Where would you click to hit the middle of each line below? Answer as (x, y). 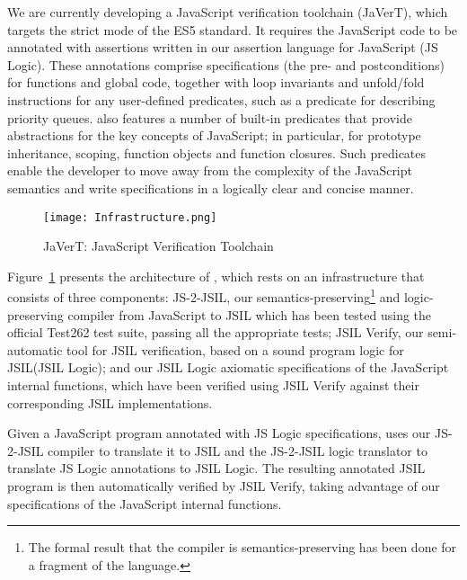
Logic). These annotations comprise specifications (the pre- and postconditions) (226, 64)
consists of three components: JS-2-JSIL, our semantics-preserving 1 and (204, 296)
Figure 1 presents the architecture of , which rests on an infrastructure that (216, 276)
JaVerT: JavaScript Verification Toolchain (159, 246)
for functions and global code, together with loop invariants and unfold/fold (216, 82)
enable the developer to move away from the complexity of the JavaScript (210, 170)
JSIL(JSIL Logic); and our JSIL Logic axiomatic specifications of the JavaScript (228, 367)
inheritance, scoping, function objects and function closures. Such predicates (217, 152)
